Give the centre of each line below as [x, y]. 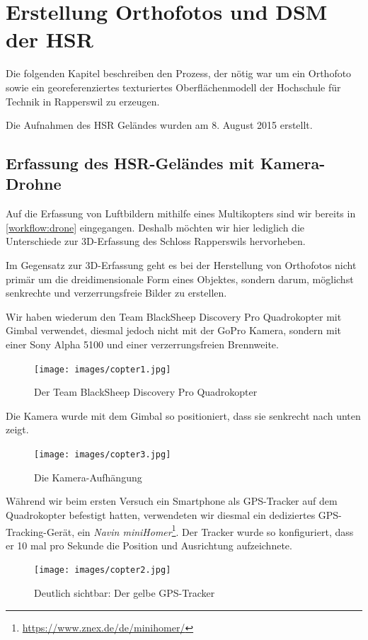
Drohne [34, 184]
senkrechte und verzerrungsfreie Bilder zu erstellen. [116, 293]
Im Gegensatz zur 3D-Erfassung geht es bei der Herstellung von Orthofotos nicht [181, 265]
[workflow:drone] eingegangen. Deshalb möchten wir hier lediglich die [155, 227]
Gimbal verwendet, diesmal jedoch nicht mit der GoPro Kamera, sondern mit [174, 330]
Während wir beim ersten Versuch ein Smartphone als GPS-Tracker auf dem [172, 501]
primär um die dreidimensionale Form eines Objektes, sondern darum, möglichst [180, 279]
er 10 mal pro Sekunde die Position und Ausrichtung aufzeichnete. [149, 545]
